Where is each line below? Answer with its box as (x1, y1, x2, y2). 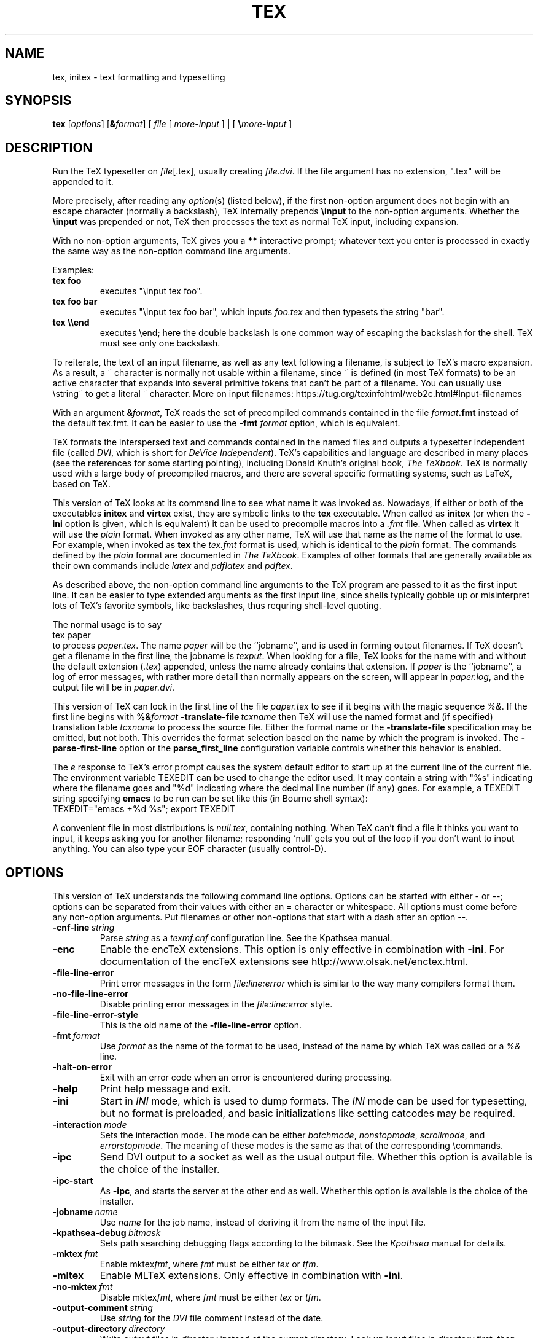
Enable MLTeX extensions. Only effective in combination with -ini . (99, 1269, 403, 1282)
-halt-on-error (52, 1062, 112, 1073)
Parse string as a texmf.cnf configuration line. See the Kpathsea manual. (99, 933, 392, 944)
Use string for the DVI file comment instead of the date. (99, 1313, 324, 1324)
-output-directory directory (52, 1323, 165, 1334)
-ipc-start (52, 1175, 93, 1186)
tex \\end (52, 317, 90, 328)
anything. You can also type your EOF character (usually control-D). (52, 843, 327, 855)
